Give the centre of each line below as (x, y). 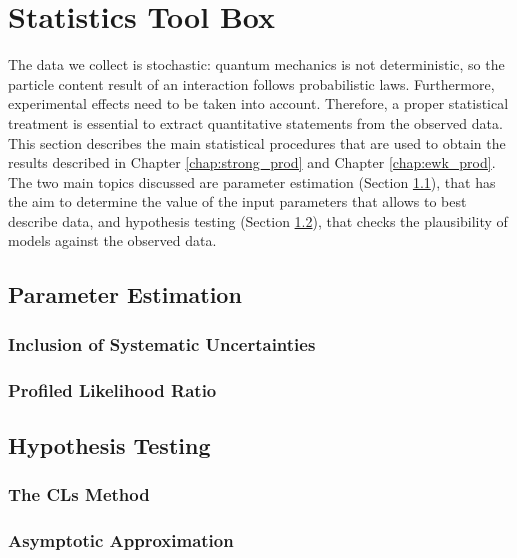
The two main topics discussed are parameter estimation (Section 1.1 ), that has (252, 181)
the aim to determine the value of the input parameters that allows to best (237, 201)
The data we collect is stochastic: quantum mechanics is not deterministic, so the (256, 64)
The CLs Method (79, 494)
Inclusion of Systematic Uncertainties (162, 343)
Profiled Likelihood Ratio (112, 389)
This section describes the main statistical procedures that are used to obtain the (257, 142)
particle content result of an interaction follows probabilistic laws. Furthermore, (251, 83)
